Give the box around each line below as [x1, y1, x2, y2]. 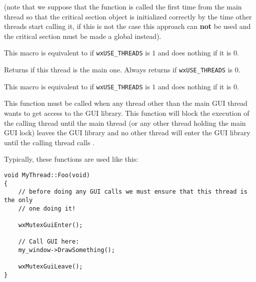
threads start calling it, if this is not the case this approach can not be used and [4, 21, 251, 31]
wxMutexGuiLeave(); [18, 263, 83, 271]
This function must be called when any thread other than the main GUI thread [4, 98, 247, 108]
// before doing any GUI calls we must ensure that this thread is [18, 188, 247, 196]
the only [4, 196, 33, 204]
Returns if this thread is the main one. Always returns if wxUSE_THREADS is [4, 64, 233, 75]
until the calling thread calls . [4, 137, 94, 147]
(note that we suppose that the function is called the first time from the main [4, 1, 242, 11]
